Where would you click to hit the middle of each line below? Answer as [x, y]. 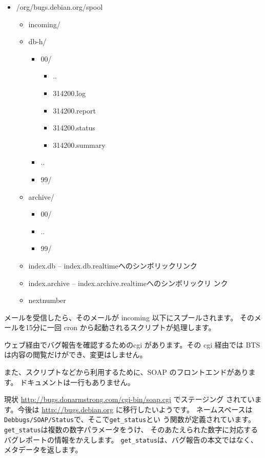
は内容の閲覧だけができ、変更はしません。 [76, 355]
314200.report [74, 110]
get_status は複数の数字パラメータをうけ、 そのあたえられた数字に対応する [131, 430]
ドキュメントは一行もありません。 [77, 382]
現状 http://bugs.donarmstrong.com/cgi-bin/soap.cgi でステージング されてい [129, 399]
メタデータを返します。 [43, 450]
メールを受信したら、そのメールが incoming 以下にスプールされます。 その [129, 317]
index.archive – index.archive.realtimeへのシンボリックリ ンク [128, 283]
